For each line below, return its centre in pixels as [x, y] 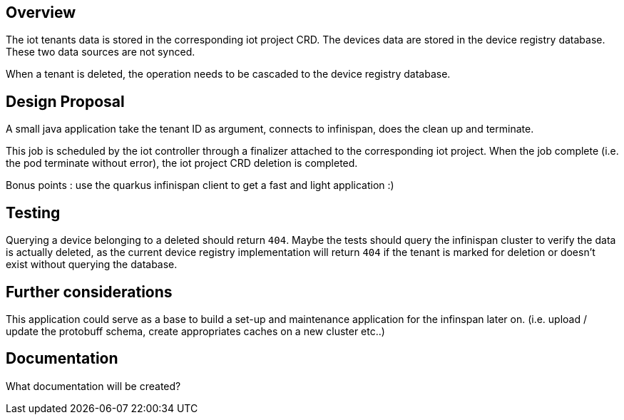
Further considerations [89, 292]
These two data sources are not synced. [101, 52]
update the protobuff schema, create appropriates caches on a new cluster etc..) [195, 331]
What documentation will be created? [93, 386]
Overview [41, 12]
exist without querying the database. [92, 265]
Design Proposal [65, 101]
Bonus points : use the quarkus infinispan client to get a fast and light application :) [200, 185]
